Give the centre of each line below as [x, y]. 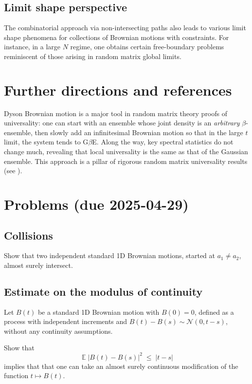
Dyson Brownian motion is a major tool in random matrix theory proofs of [116, 113]
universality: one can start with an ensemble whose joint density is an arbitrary [122, 123]
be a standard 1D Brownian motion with [99, 312]
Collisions [28, 235]
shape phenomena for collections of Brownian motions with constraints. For [117, 37]
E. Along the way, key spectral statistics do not [163, 142]
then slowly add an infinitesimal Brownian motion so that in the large [139, 132]
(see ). [13, 171]
